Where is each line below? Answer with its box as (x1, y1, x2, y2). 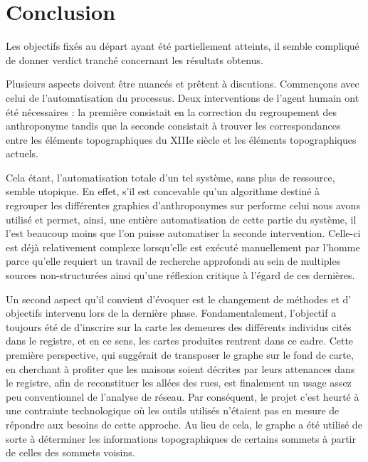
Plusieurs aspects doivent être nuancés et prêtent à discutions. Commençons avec (6, 76, 359, 91)
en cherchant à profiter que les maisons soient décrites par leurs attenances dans (6, 361, 355, 376)
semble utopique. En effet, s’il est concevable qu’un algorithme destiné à (6, 184, 320, 199)
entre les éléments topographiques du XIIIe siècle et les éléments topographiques (6, 132, 357, 147)
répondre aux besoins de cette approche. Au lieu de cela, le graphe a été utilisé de (6, 416, 362, 431)
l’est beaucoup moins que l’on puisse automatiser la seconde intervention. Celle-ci (6, 226, 361, 241)
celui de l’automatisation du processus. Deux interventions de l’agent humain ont (6, 90, 359, 105)
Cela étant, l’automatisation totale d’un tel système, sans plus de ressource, (6, 169, 335, 184)
